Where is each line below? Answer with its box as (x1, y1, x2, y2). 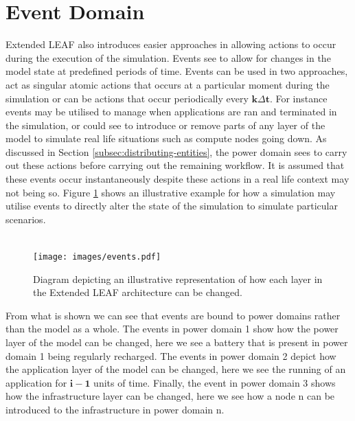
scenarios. (5, 212, 46, 226)
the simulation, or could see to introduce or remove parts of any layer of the (5, 117, 325, 132)
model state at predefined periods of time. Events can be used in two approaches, (5, 64, 348, 78)
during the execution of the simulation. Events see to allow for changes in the (5, 50, 331, 65)
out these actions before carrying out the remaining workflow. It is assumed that (5, 158, 345, 172)
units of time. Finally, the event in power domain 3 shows (93, 375, 336, 389)
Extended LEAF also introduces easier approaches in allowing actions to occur (5, 37, 336, 52)
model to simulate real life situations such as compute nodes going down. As (5, 131, 327, 146)
